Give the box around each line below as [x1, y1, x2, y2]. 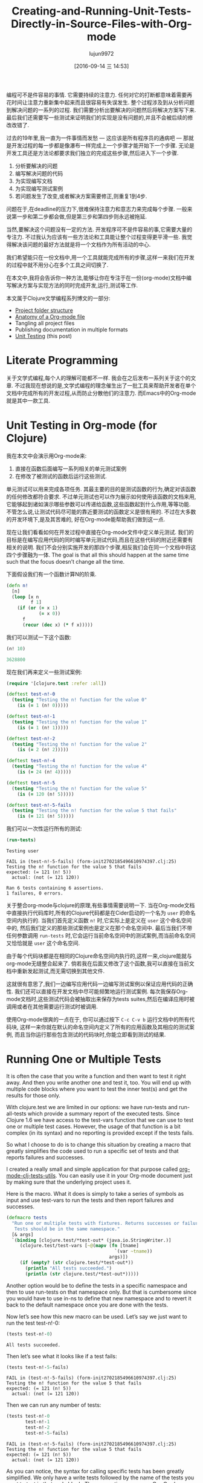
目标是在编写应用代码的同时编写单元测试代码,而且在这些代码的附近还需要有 [6, 536, 193, 543]
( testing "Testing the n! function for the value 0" [11, 697, 147, 703]
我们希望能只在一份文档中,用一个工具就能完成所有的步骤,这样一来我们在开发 [6, 253, 195, 261]
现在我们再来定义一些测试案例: [6, 668, 83, 676]
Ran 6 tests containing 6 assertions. [6, 885, 104, 891]
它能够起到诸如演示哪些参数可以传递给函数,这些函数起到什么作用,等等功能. [6, 500, 192, 507]
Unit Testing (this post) [14, 332, 72, 339]
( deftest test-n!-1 [6, 714, 56, 720]
